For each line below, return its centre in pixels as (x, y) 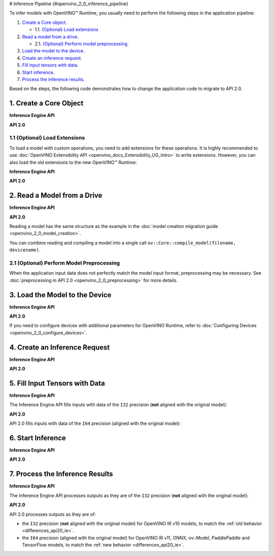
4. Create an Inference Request (60, 347)
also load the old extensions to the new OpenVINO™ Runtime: (73, 162)
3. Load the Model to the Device (60, 295)
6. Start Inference (38, 438)
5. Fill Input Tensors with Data (57, 383)
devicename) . (25, 250)
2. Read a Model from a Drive (56, 196)
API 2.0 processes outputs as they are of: (53, 514)
